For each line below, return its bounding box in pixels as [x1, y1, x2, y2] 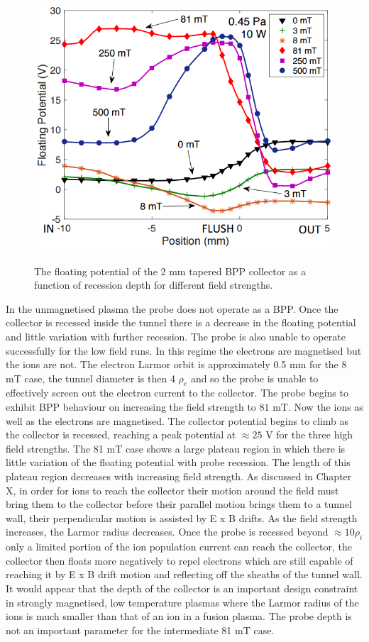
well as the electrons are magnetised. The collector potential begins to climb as [6, 413, 349, 428]
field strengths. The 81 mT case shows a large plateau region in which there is [6, 441, 346, 455]
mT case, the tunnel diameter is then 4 [6, 370, 175, 385]
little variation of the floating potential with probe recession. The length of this [6, 455, 351, 470]
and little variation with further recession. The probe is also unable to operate [6, 328, 346, 343]
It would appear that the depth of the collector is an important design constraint [6, 581, 358, 595]
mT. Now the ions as [272, 399, 363, 414]
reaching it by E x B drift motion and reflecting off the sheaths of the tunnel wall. [6, 567, 363, 582]
